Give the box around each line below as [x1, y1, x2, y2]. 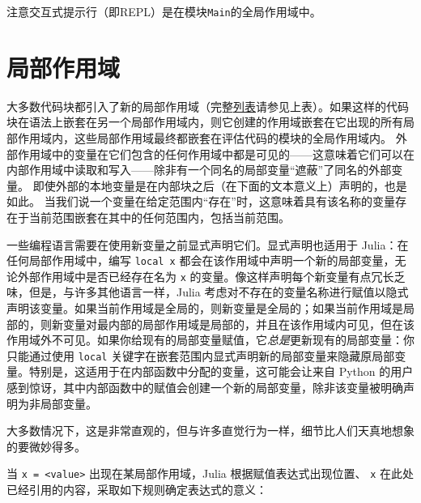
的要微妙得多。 [6, 437, 86, 454]
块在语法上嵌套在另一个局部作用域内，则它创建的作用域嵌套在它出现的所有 [6, 113, 403, 130]
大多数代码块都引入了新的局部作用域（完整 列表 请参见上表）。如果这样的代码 [6, 97, 409, 114]
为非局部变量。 [17, 394, 97, 411]
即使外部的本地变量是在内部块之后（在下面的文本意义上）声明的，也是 [32, 177, 407, 194]
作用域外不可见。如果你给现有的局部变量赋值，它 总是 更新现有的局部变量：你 [6, 331, 415, 348]
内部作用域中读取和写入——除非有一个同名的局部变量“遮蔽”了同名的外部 [6, 161, 392, 178]
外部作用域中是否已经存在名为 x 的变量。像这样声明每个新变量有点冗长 [17, 267, 394, 284]
